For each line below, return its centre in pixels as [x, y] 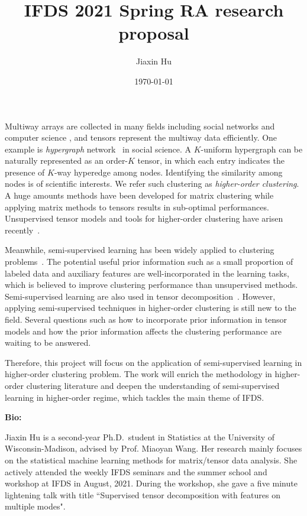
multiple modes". [35, 506]
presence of [25, 172]
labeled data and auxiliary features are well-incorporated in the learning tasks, [147, 273]
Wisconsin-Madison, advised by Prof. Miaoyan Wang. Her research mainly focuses [153, 448]
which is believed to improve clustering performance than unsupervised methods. [151, 285]
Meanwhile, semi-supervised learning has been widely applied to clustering [140, 250]
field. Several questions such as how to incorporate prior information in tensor [146, 319]
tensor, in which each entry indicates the [211, 160]
